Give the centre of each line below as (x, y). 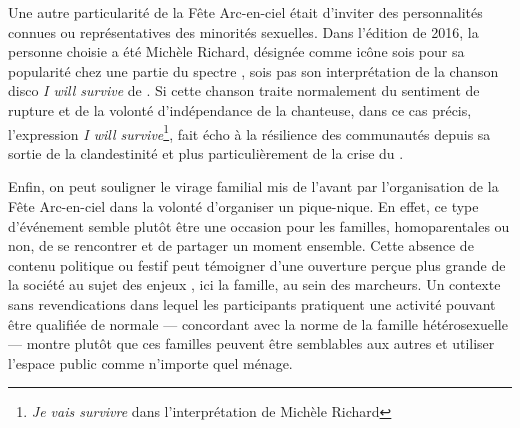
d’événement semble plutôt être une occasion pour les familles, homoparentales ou (259, 225)
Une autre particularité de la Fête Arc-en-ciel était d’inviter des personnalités (245, 12)
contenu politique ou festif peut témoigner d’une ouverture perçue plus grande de (257, 264)
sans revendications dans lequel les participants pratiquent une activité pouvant (252, 303)
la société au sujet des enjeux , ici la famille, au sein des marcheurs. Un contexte (254, 284)
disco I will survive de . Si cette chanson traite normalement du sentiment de (244, 90)
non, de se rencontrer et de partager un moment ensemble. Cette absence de (241, 245)
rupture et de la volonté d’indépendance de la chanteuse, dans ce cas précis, (240, 109)
